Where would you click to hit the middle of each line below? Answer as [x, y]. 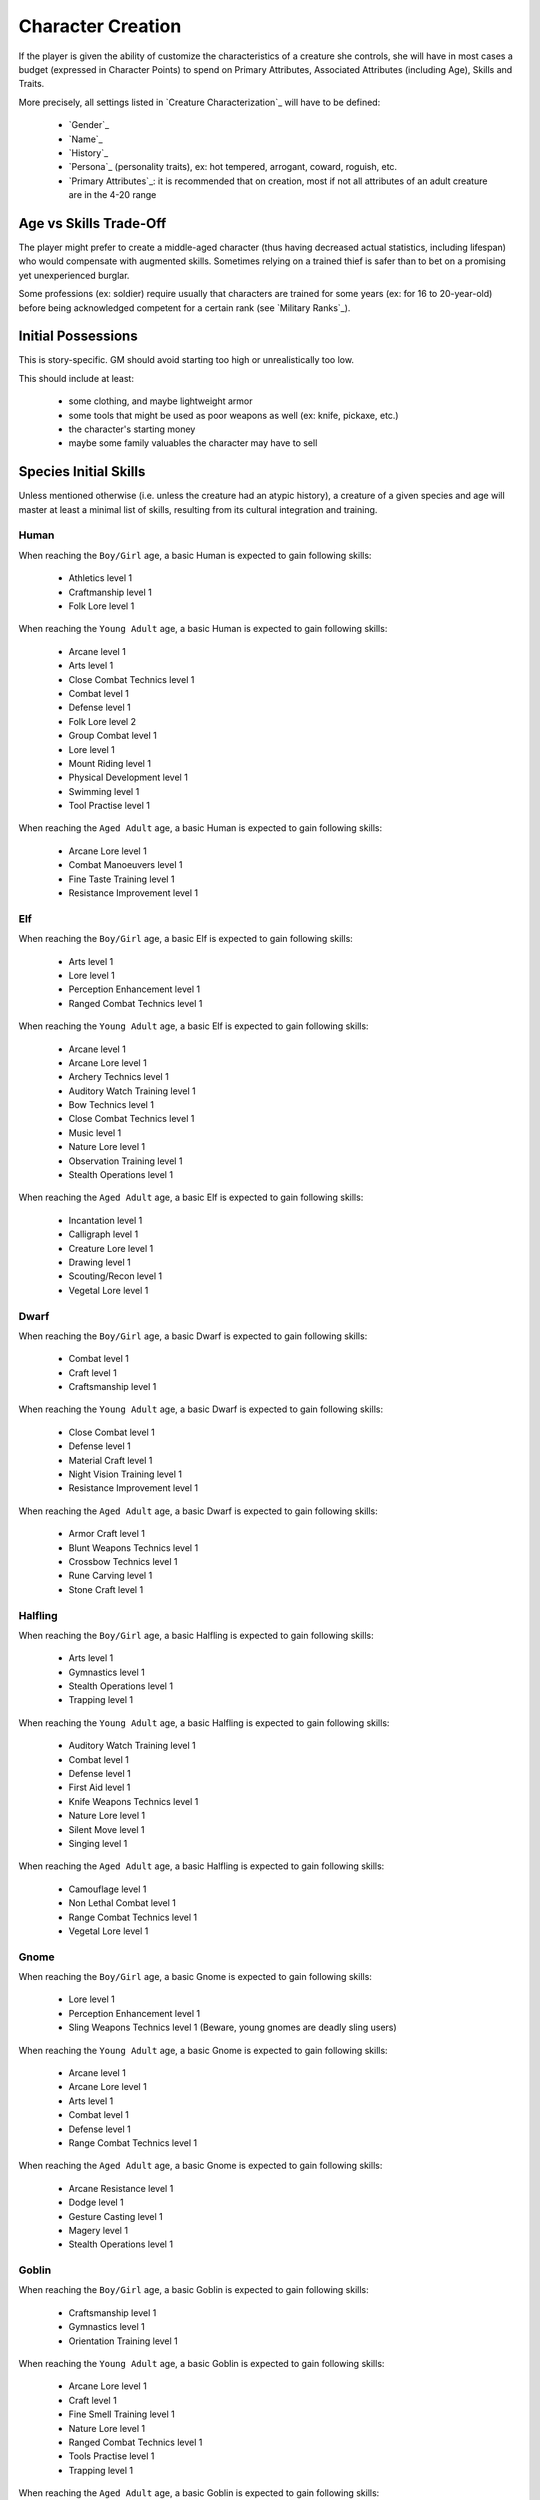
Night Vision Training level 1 [125, 1474]
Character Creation [100, 26]
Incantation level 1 [105, 1220]
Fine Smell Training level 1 [121, 2414]
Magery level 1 [98, 2230]
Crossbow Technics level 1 [123, 1561]
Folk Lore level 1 [101, 606]
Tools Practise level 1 [111, 2456]
